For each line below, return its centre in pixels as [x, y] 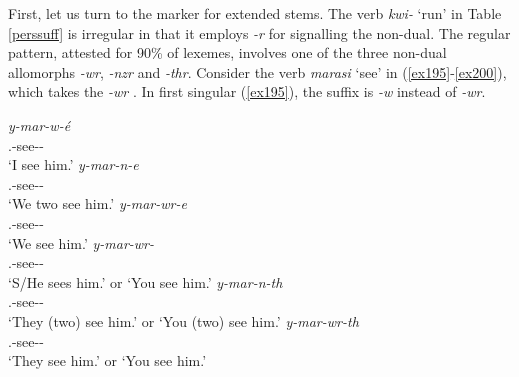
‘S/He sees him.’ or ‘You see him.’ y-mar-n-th [145, 281]
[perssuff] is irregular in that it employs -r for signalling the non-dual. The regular [259, 32]
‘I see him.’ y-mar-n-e [73, 164]
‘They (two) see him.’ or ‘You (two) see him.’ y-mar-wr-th [183, 320]
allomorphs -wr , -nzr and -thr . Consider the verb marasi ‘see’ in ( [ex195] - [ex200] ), [257, 71]
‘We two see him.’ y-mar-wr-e [97, 203]
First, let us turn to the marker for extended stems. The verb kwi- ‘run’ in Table [255, 13]
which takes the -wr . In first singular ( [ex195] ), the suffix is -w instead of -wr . [247, 91]
